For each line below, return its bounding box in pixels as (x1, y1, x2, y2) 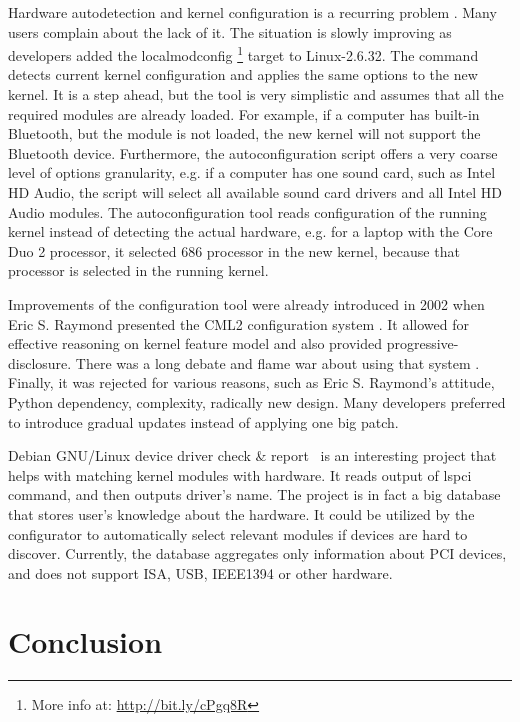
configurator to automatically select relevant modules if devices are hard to (8, 523, 468, 544)
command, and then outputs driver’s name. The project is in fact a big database (8, 484, 501, 505)
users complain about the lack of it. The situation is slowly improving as (8, 21, 452, 42)
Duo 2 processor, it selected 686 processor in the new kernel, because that (8, 240, 460, 261)
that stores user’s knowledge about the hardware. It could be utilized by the (8, 503, 475, 524)
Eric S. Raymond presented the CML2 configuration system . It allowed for (8, 313, 470, 334)
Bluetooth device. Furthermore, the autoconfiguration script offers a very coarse (8, 142, 498, 163)
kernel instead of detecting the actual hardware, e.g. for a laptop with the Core (8, 221, 493, 242)
